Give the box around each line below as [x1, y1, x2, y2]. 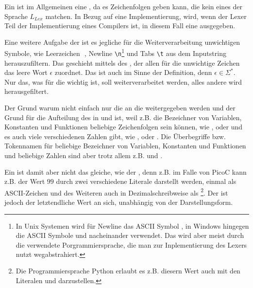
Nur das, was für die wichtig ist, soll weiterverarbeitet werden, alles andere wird [4, 76, 242, 87]
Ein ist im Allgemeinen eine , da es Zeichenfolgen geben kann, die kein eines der [4, 1, 243, 11]
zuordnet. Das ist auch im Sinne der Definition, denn [54, 67, 212, 77]
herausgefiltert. [4, 86, 49, 96]
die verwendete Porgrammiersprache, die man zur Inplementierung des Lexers [16, 239, 247, 250]
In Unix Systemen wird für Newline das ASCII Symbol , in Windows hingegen [16, 220, 249, 231]
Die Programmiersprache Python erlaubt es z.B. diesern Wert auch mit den [16, 266, 240, 276]
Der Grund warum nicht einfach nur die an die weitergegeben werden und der [4, 103, 236, 113]
